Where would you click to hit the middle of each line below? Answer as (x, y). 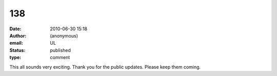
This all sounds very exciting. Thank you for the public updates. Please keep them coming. (105, 67)
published (61, 50)
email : (16, 43)
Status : (17, 50)
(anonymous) (64, 35)
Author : (18, 35)
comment (60, 58)
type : (15, 58)
